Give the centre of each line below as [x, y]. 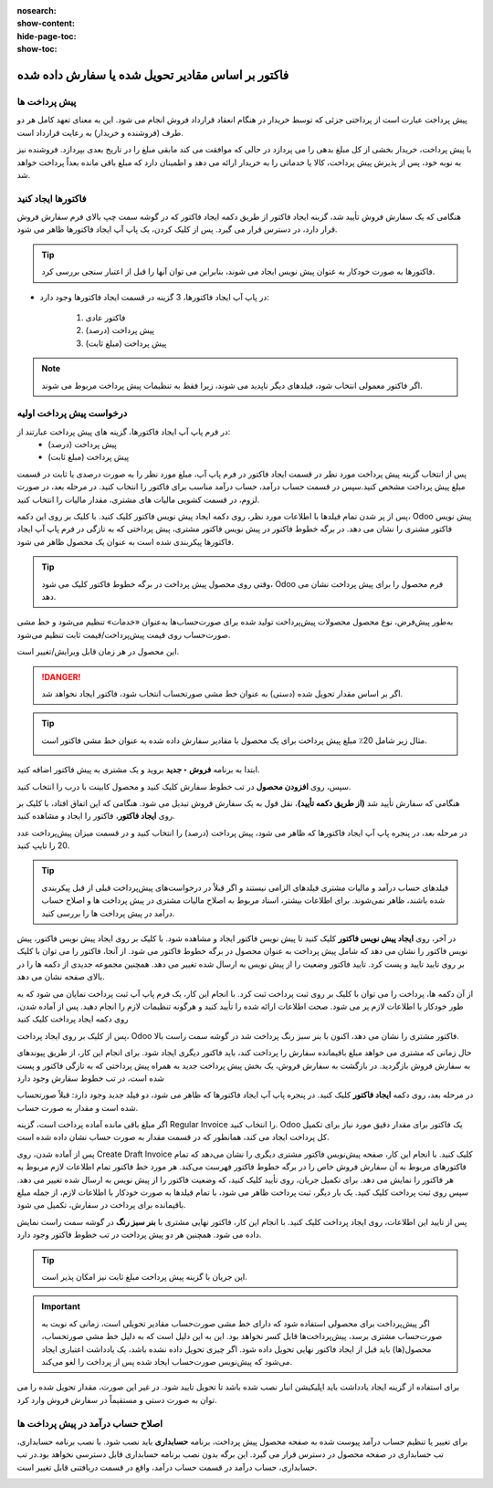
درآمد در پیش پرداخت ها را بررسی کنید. [108, 913]
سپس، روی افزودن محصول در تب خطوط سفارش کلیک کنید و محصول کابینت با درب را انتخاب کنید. [184, 786]
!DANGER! [61, 676]
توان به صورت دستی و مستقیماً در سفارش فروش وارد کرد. [117, 1399]
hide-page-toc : [47, 36]
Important [61, 1306]
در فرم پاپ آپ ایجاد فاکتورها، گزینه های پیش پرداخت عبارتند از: [124, 431]
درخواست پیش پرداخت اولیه [72, 414]
